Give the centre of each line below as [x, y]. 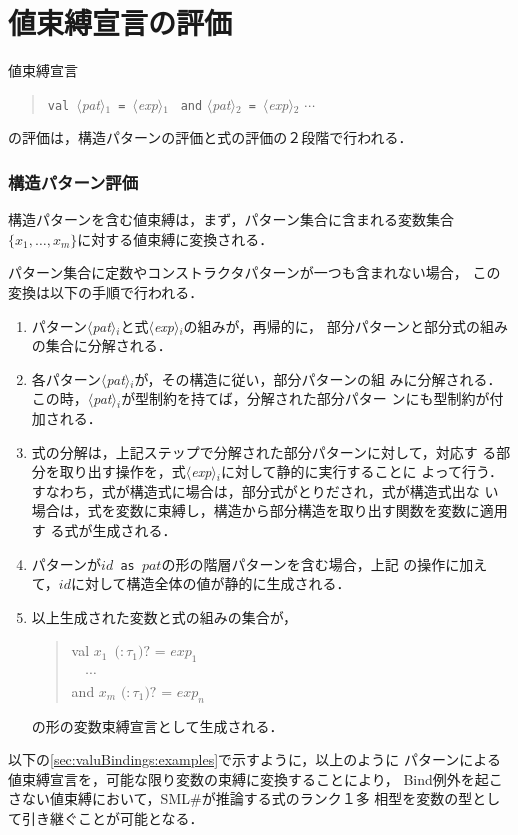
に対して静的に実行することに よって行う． [361, 471]
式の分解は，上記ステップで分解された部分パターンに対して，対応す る [264, 451]
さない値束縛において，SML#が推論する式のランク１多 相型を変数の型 [240, 798]
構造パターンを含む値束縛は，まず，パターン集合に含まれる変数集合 [231, 219]
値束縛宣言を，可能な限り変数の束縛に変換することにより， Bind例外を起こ [255, 778]
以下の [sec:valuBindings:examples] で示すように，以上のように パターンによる [254, 759]
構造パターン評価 [73, 181]
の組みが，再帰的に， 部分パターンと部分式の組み [346, 325]
